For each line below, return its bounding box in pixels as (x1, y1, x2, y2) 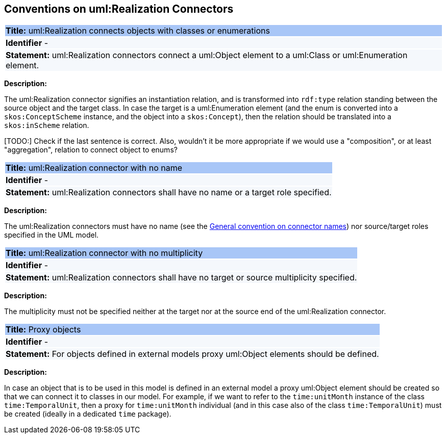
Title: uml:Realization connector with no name (6, 163, 183, 173)
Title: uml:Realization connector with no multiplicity (6, 248, 203, 259)
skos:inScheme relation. (4, 121, 89, 130)
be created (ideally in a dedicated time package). (4, 409, 171, 419)
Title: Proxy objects (6, 324, 81, 335)
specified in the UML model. (4, 230, 99, 240)
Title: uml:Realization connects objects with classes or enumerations (6, 25, 270, 36)
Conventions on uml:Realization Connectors (4, 3, 234, 15)
